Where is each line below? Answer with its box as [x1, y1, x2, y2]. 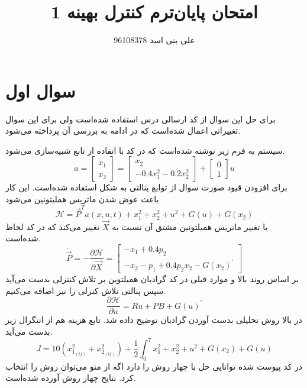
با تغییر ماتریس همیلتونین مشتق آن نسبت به [112, 220, 268, 232]
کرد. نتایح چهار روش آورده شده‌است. [5, 371, 136, 384]
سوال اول [5, 78, 76, 102]
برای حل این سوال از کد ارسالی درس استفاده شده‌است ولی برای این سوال [5, 112, 276, 125]
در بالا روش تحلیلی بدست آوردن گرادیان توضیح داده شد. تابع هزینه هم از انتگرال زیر [5, 313, 302, 326]
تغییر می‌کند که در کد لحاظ [5, 220, 100, 232]
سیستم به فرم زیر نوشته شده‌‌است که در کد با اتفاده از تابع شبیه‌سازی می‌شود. [5, 144, 285, 156]
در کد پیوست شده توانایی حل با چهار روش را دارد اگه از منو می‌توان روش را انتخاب [5, 360, 303, 372]
